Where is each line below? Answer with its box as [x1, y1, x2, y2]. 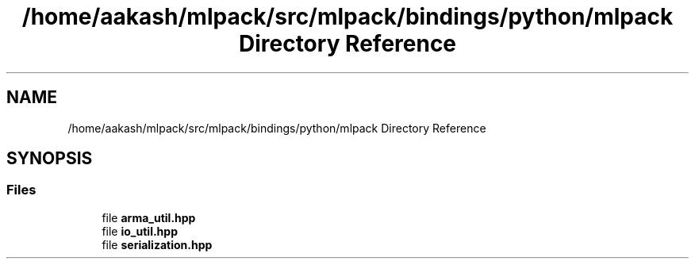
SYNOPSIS [6, 148, 93, 169]
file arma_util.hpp [102, 210, 196, 225]
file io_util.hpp [102, 224, 178, 238]
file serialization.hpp [102, 237, 213, 252]
